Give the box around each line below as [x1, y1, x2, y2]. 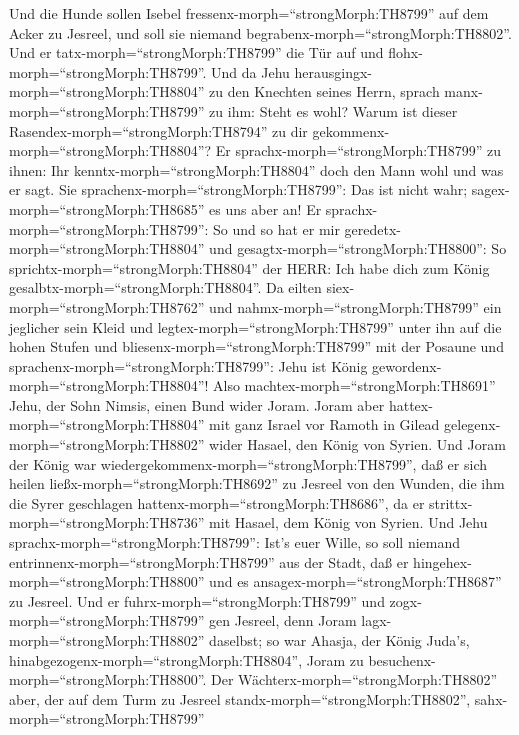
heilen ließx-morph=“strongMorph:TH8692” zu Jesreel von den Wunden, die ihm [9, 473, 505, 494]
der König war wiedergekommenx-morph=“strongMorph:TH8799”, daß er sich [9, 453, 487, 474]
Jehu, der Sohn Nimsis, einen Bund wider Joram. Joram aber [9, 394, 385, 415]
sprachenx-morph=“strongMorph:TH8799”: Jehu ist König [9, 355, 368, 376]
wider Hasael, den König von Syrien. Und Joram [209, 434, 506, 455]
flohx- [388, 42, 423, 63]
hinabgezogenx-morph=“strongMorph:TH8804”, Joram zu [9, 649, 364, 670]
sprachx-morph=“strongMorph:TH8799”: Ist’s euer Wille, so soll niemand [9, 532, 461, 553]
